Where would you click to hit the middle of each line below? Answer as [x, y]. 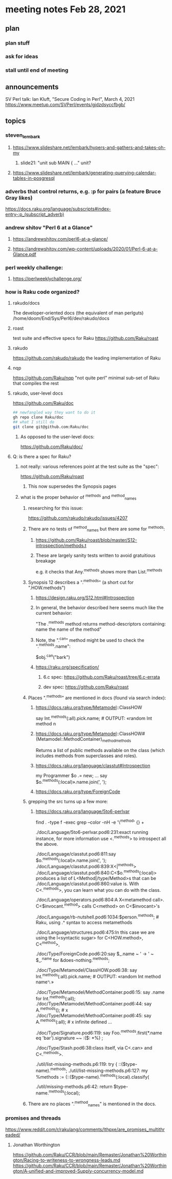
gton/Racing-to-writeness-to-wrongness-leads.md [66, 1160]
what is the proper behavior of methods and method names [78, 497]
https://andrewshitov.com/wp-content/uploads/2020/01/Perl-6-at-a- [85, 249]
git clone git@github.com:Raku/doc [51, 427]
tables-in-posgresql [34, 178]
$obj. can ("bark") [53, 656]
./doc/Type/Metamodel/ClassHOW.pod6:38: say [86, 970]
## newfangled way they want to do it [54, 413]
